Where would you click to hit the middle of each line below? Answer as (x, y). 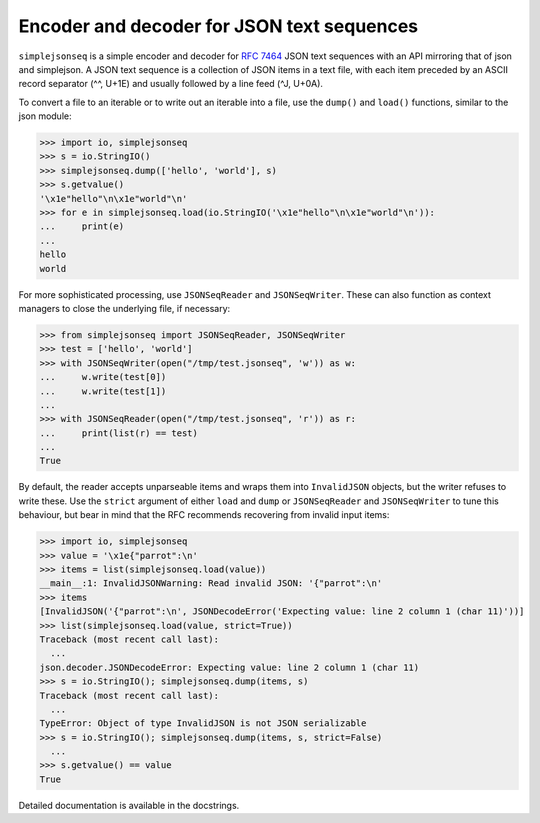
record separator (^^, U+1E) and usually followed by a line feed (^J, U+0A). (171, 84)
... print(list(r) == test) (119, 433)
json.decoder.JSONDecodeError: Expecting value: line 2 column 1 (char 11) (229, 667)
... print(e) (82, 226)
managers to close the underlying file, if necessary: (124, 308)
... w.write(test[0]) (103, 377)
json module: (45, 116)
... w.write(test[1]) (103, 391)
